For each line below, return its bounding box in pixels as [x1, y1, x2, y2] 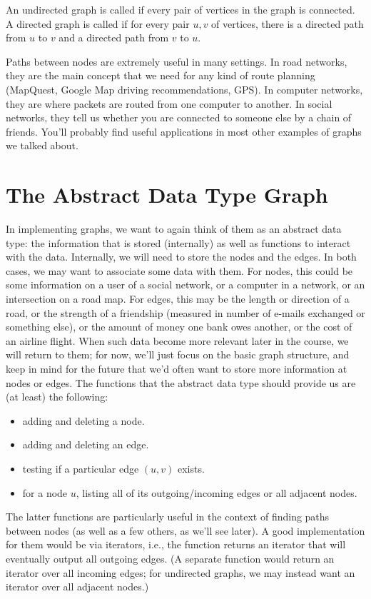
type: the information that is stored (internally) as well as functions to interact [6, 235, 351, 250]
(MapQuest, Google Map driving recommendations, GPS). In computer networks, [6, 81, 363, 96]
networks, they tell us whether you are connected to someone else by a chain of [6, 110, 352, 125]
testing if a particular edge [22, 460, 139, 475]
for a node [22, 485, 68, 500]
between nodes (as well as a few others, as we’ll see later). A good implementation [6, 523, 365, 538]
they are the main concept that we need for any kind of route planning [6, 68, 315, 83]
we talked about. [6, 138, 78, 153]
